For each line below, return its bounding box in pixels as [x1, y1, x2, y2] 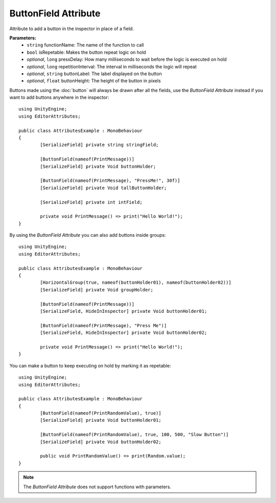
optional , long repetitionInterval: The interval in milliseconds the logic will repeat [27, 63, 197, 70]
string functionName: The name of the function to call [27, 42, 144, 48]
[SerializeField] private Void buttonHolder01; [40, 417, 162, 423]
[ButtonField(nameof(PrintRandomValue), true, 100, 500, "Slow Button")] [40, 432, 229, 438]
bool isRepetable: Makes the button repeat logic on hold [27, 49, 146, 55]
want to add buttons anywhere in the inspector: [9, 95, 109, 101]
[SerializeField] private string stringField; [40, 142, 159, 148]
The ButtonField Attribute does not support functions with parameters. [23, 484, 171, 490]
